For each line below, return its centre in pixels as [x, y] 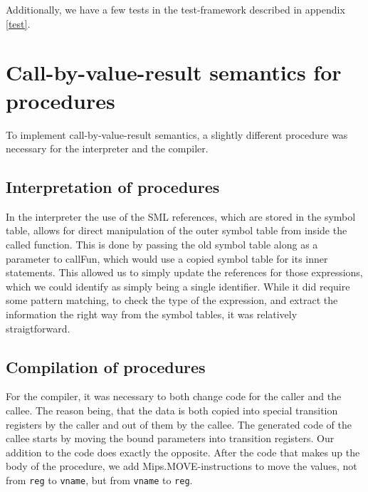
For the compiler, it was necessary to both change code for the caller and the [174, 396]
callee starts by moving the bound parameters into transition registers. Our [170, 438]
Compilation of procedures [106, 366]
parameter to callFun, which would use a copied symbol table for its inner [167, 258]
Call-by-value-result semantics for [174, 72]
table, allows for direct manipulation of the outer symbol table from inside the [177, 230]
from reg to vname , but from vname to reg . [99, 480]
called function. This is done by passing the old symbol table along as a [162, 245]
